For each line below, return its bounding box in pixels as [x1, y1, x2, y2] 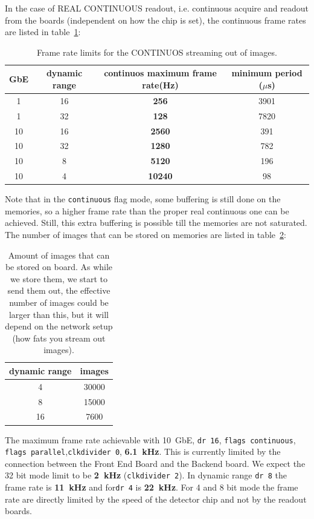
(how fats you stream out [12, 331, 106, 344]
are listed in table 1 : [5, 25, 81, 38]
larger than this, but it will [8, 308, 109, 320]
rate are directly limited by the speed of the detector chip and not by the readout [5, 492, 307, 505]
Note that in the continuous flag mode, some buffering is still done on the [5, 193, 281, 205]
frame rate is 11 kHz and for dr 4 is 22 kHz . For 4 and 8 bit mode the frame [5, 481, 298, 494]
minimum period [231, 67, 303, 79]
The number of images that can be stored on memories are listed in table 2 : [5, 228, 286, 240]
